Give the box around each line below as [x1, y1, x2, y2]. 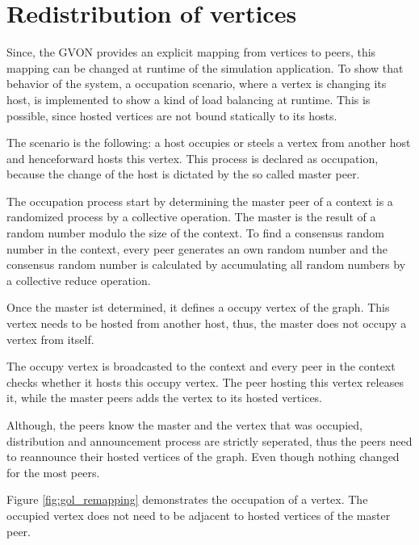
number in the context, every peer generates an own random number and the [6, 240, 388, 257]
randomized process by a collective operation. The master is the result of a [6, 208, 376, 225]
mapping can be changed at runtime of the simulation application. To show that [6, 59, 404, 76]
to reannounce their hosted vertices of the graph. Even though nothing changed [6, 448, 400, 465]
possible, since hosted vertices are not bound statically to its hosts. [6, 107, 337, 124]
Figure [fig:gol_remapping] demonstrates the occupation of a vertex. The [6, 491, 368, 508]
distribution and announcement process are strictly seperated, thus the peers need [6, 432, 413, 449]
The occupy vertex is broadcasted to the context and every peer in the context [6, 358, 396, 375]
